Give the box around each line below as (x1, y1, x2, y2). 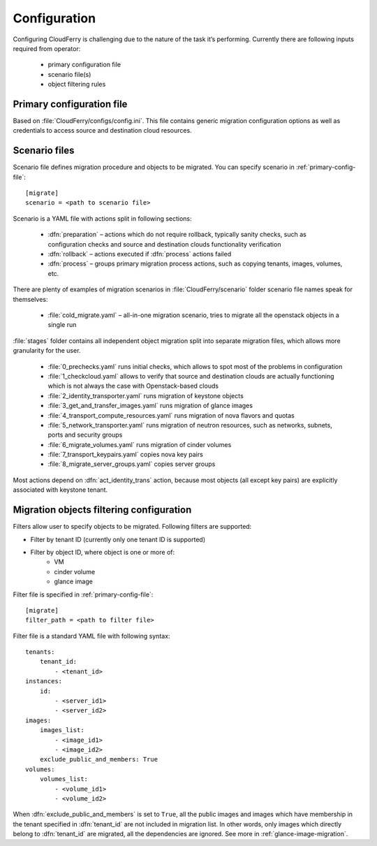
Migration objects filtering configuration (13, 504, 192, 516)
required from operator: (13, 44, 81, 52)
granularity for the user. (13, 347, 81, 355)
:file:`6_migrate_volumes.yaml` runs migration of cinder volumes (47, 440, 232, 448)
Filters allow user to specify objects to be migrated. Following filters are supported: (13, 523, 252, 531)
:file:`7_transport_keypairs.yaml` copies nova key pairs (47, 451, 204, 459)
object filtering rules (47, 80, 106, 89)
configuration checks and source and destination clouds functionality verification (47, 240, 281, 248)
